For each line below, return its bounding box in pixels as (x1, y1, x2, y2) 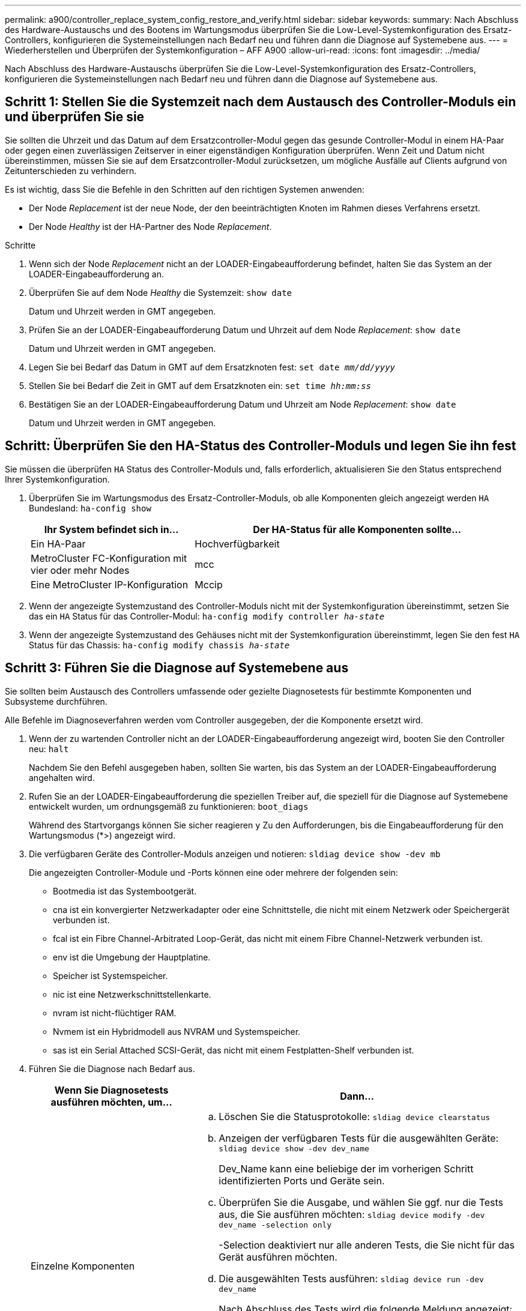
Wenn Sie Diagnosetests (54, 1083, 169, 1096)
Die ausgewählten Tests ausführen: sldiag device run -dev (219, 1272, 484, 1285)
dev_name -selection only (219, 1220, 332, 1229)
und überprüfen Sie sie (5, 109, 145, 125)
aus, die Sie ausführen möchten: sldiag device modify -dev (219, 1208, 485, 1220)
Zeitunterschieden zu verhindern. (5, 165, 137, 176)
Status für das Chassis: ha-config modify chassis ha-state (29, 639, 290, 650)
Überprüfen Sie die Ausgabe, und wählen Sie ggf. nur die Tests (219, 1196, 504, 1208)
